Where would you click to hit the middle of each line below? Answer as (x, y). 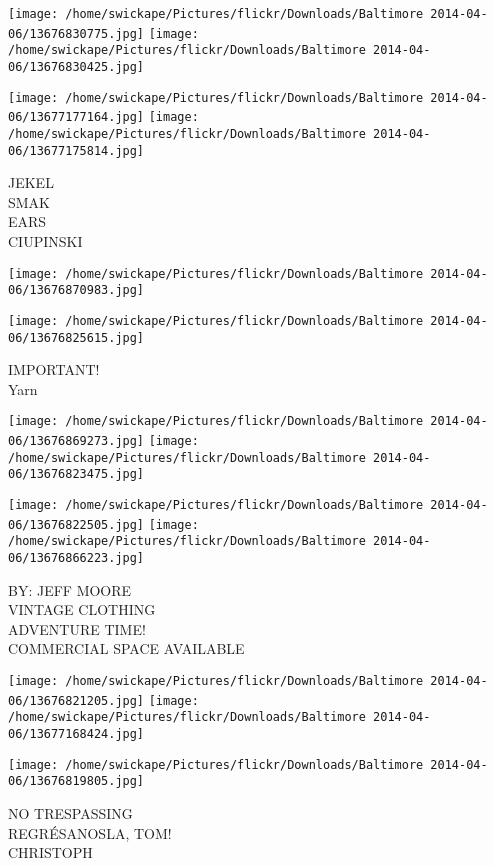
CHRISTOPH (50, 852)
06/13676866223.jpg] (76, 558)
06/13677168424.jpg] (76, 734)
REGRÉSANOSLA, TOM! (90, 832)
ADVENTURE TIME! (77, 628)
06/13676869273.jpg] (76, 441)
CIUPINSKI (45, 241)
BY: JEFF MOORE (70, 589)
